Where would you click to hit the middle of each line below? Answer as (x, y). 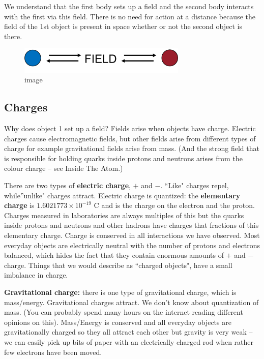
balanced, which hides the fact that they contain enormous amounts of (114, 255)
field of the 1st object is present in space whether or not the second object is (123, 26)
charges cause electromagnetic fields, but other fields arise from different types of (130, 138)
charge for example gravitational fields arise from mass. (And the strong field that (132, 148)
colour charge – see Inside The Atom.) (64, 168)
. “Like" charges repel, (195, 185)
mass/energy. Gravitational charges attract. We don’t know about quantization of (131, 302)
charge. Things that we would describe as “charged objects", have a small (118, 265)
